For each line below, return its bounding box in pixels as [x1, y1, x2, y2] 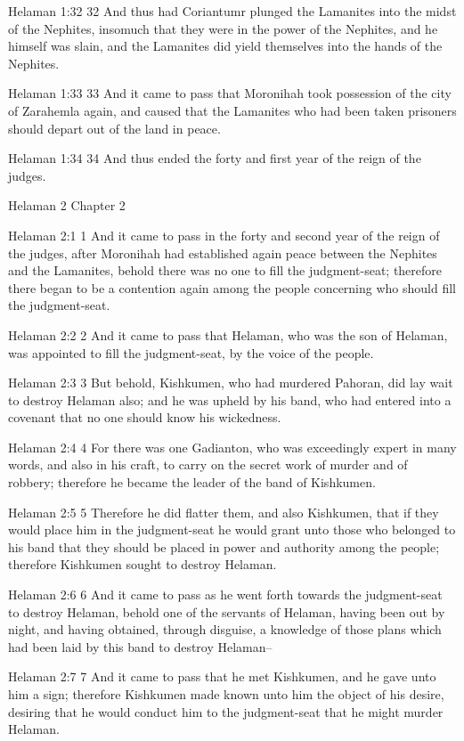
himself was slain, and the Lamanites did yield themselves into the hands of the [8, 37, 443, 55]
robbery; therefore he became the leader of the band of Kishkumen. [8, 473, 376, 492]
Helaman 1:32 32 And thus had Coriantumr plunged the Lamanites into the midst [8, 2, 457, 20]
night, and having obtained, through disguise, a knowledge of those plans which [8, 620, 442, 639]
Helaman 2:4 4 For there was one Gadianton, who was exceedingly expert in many [8, 437, 457, 456]
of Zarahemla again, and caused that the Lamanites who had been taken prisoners [8, 101, 457, 119]
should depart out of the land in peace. [8, 118, 221, 137]
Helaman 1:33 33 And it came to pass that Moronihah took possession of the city [8, 84, 452, 102]
